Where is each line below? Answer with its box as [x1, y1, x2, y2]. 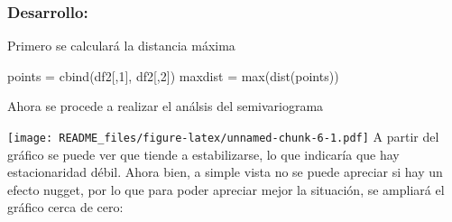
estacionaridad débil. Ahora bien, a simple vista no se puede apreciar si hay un [7, 162, 443, 181]
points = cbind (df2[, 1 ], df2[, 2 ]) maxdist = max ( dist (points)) [7, 66, 339, 85]
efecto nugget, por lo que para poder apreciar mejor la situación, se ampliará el [7, 180, 445, 199]
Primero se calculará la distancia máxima [7, 36, 235, 55]
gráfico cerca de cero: [7, 198, 124, 217]
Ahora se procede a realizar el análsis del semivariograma [7, 97, 324, 116]
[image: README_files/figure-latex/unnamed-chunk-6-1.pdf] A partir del [7, 127, 439, 145]
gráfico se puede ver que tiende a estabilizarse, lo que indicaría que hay [7, 144, 400, 163]
